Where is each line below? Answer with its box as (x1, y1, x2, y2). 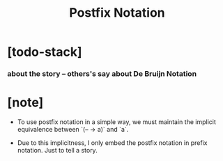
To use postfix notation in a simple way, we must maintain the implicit (17, 118, 216, 126)
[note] (7, 95, 44, 111)
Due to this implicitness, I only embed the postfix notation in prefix (17, 139, 208, 147)
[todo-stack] (7, 44, 82, 60)
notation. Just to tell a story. (17, 146, 98, 155)
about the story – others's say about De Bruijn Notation (7, 69, 197, 79)
